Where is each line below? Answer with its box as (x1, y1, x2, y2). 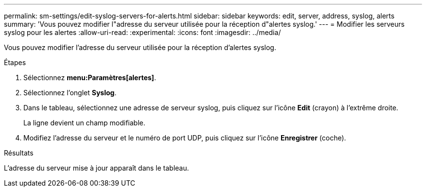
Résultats (4, 149, 34, 157)
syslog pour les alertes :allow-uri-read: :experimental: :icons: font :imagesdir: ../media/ (4, 28, 281, 36)
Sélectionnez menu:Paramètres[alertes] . (23, 73, 156, 82)
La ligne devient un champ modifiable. (23, 119, 145, 127)
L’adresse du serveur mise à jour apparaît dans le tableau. (4, 164, 189, 172)
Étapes (4, 58, 26, 67)
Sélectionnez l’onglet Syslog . (23, 88, 117, 97)
